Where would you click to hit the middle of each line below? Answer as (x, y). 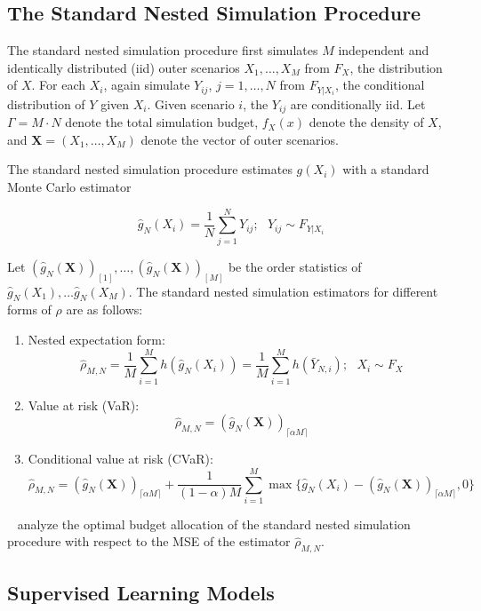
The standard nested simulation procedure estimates (150, 169)
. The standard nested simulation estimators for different (283, 291)
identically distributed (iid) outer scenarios (124, 67)
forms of (29, 309)
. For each (59, 85)
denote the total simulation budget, (162, 122)
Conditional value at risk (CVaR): (120, 459)
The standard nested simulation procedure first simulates (163, 50)
